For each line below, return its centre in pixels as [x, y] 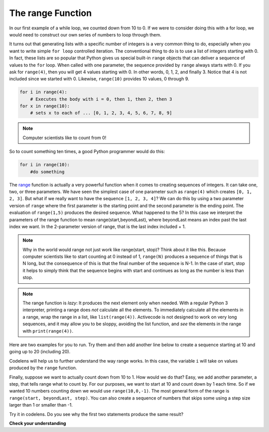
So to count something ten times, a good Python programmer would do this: [87, 152]
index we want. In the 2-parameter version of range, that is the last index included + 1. [98, 226]
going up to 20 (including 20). [40, 352]
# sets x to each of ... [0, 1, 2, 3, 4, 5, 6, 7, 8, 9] [101, 113]
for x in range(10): [45, 106]
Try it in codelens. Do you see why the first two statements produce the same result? [96, 414]
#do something [47, 172]
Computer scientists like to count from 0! [65, 138]
